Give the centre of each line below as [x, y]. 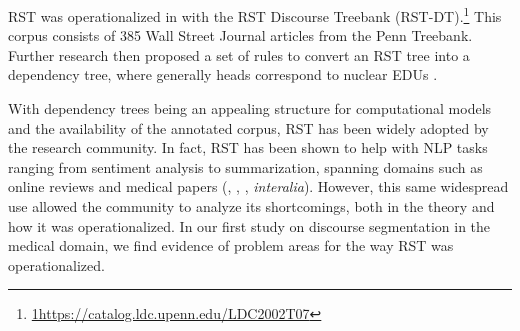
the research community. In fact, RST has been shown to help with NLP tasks [248, 147]
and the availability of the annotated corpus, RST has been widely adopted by [248, 127]
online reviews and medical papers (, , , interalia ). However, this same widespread [258, 186]
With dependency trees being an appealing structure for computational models [250, 108]
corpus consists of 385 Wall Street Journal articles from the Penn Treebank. [240, 35]
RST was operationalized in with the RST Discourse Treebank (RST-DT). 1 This [255, 14]
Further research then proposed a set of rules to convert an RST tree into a [239, 54]
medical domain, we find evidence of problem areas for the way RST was [231, 245]
